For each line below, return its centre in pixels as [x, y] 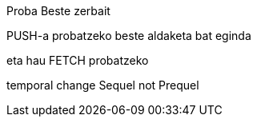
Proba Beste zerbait [58, 11]
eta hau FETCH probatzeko [78, 60]
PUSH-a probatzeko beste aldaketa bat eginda [129, 36]
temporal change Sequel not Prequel [103, 85]
